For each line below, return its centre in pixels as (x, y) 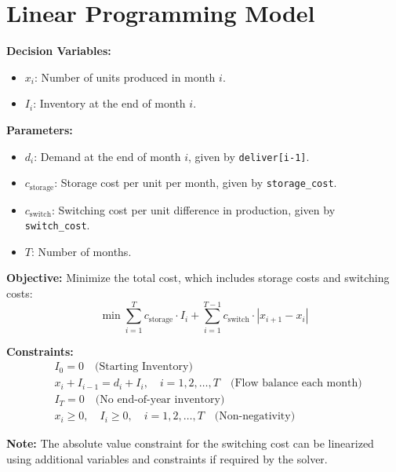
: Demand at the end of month (107, 156)
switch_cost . (57, 225)
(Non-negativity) (255, 417)
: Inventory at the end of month (109, 103)
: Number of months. (81, 251)
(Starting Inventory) (144, 367)
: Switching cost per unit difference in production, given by (193, 209)
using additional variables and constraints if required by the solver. (167, 459)
